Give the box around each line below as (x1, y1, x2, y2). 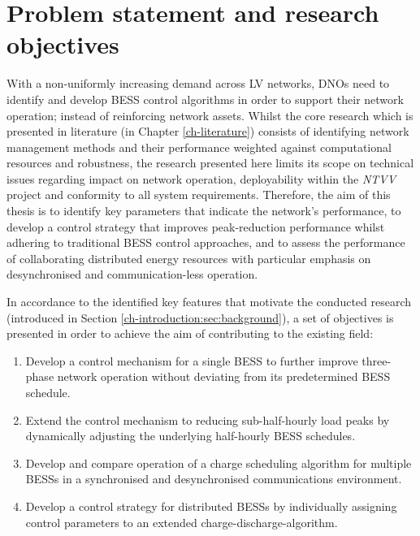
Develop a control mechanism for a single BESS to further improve (25, 352, 358, 369)
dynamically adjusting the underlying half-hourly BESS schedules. (25, 427, 356, 444)
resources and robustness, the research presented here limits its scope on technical (6, 154, 414, 171)
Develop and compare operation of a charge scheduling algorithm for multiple (25, 454, 412, 471)
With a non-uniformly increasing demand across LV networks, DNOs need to (6, 75, 390, 92)
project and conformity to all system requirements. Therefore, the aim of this (6, 186, 391, 203)
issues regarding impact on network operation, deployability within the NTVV (6, 170, 396, 187)
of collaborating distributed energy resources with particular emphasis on (6, 249, 371, 266)
